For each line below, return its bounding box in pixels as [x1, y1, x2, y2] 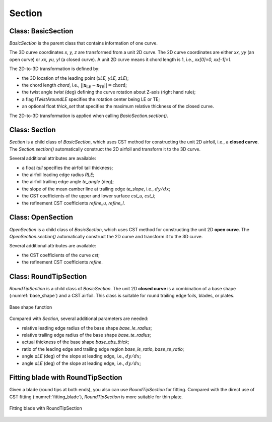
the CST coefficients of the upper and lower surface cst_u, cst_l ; [22, 193, 156, 199]
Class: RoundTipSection [9, 272, 87, 281]
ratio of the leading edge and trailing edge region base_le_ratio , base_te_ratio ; [22, 346, 184, 352]
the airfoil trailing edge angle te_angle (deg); [22, 179, 114, 185]
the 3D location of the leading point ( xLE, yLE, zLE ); [22, 75, 129, 81]
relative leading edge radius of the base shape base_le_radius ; [22, 325, 152, 331]
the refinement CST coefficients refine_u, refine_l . [22, 200, 125, 206]
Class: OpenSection [9, 213, 73, 222]
